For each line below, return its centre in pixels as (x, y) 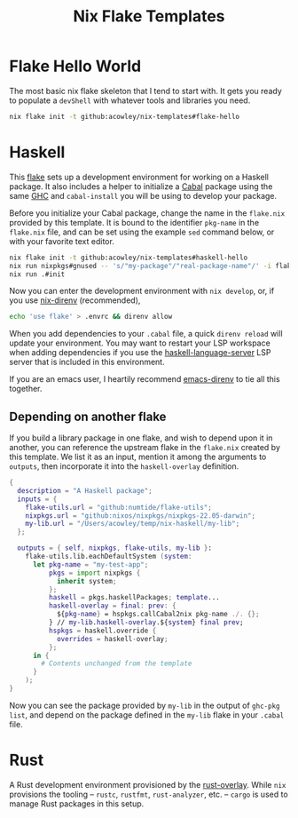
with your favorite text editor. (62, 241)
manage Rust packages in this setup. (77, 803)
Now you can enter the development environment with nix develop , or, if (142, 291)
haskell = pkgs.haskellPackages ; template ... (134, 598)
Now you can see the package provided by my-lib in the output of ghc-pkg (145, 705)
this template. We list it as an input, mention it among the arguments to (138, 457)
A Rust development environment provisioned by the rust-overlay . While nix (148, 784)
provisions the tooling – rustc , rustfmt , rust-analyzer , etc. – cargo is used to (149, 794)
